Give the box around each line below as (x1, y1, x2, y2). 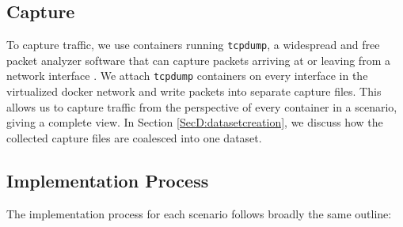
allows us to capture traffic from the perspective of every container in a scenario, (6, 98, 397, 115)
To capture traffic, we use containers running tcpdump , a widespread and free (6, 36, 380, 53)
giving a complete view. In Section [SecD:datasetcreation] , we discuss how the (6, 114, 383, 131)
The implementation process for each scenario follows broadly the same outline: (6, 205, 392, 221)
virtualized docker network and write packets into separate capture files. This (6, 83, 382, 100)
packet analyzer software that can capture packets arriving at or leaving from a (6, 51, 390, 68)
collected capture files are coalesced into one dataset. (6, 129, 262, 146)
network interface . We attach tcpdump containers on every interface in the (6, 67, 368, 84)
